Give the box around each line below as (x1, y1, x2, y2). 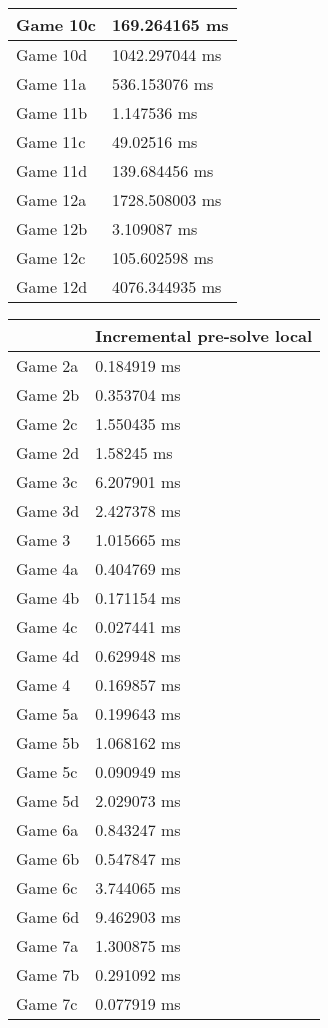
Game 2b (16, 383, 80, 406)
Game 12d (16, 275, 88, 298)
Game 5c (16, 760, 78, 783)
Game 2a (16, 354, 79, 377)
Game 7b (16, 963, 80, 986)
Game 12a (16, 188, 87, 211)
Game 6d (16, 905, 80, 928)
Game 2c (16, 412, 78, 435)
